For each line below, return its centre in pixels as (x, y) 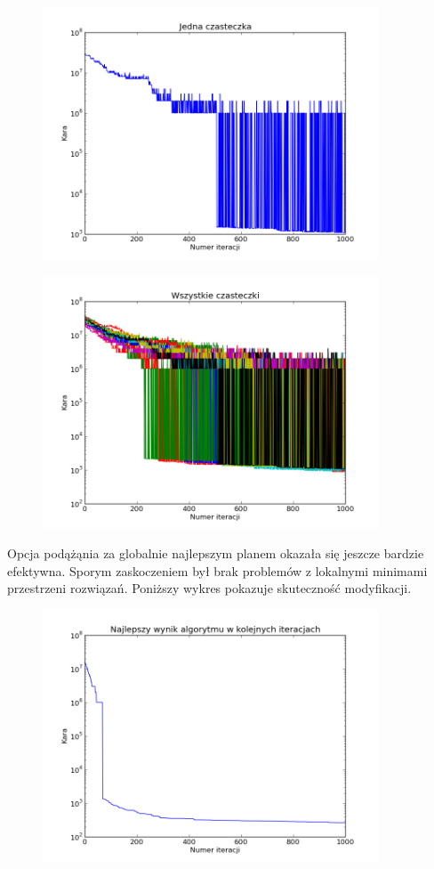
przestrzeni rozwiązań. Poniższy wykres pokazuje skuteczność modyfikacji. (209, 588)
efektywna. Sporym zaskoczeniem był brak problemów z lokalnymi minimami (217, 570)
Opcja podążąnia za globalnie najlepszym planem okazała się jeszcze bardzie (216, 553)
